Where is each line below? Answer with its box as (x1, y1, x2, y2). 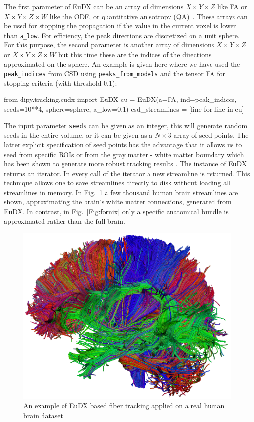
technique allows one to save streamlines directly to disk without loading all (4, 178, 231, 188)
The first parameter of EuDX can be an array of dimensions (4, 1, 184, 11)
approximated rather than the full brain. (4, 216, 125, 226)
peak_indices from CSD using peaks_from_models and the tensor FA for (4, 68, 225, 79)
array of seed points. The (173, 130, 249, 140)
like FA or (217, 1, 247, 11)
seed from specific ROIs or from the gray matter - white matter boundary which (4, 149, 244, 159)
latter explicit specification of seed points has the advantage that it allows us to (4, 139, 242, 149)
